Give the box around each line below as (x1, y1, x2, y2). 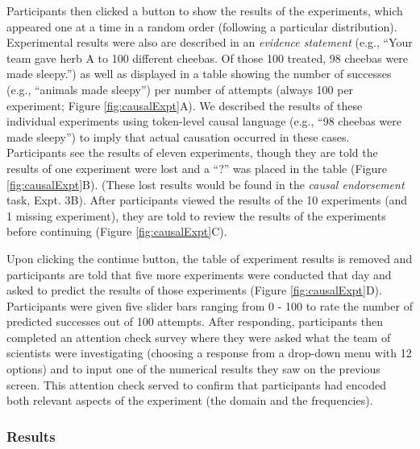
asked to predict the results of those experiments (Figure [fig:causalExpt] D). (6, 282, 382, 299)
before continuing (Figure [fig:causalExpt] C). (6, 223, 227, 240)
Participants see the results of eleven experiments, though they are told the (6, 144, 378, 161)
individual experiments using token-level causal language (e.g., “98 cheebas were (6, 113, 401, 130)
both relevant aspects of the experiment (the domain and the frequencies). (6, 392, 373, 409)
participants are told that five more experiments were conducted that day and (6, 266, 392, 282)
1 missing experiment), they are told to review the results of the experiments (6, 207, 386, 224)
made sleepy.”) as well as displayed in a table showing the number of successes (6, 65, 392, 82)
